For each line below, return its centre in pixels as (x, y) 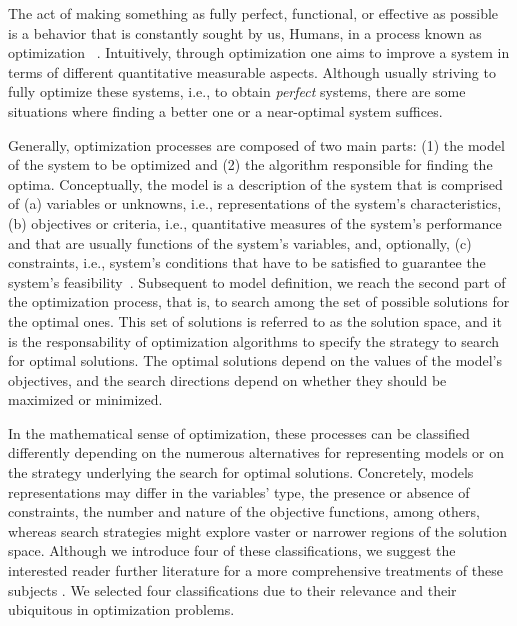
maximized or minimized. (85, 399)
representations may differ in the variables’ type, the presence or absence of (239, 491)
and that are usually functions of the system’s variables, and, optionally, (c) (240, 242)
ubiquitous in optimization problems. (121, 609)
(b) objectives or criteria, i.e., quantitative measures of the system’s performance (255, 222)
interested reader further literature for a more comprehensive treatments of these (255, 570)
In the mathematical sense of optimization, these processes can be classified (239, 432)
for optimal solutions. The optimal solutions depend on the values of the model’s (255, 360)
